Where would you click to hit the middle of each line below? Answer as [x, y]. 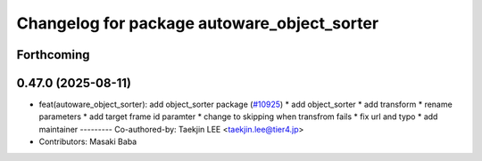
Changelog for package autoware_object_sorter [198, 23]
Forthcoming [53, 55]
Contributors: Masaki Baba [88, 141]
